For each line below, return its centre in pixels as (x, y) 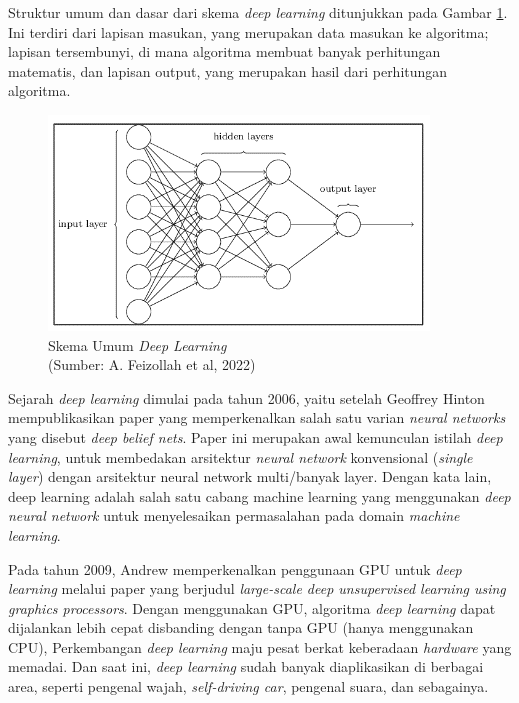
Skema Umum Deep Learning (137, 344)
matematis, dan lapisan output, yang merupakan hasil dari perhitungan (228, 70)
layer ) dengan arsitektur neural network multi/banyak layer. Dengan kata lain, (250, 476)
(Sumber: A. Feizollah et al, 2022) (152, 364)
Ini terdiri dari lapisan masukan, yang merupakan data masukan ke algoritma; (248, 31)
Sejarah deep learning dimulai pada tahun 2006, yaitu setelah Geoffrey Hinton (246, 397)
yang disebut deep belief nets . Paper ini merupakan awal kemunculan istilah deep (255, 436)
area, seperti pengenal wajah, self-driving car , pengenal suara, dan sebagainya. (248, 686)
